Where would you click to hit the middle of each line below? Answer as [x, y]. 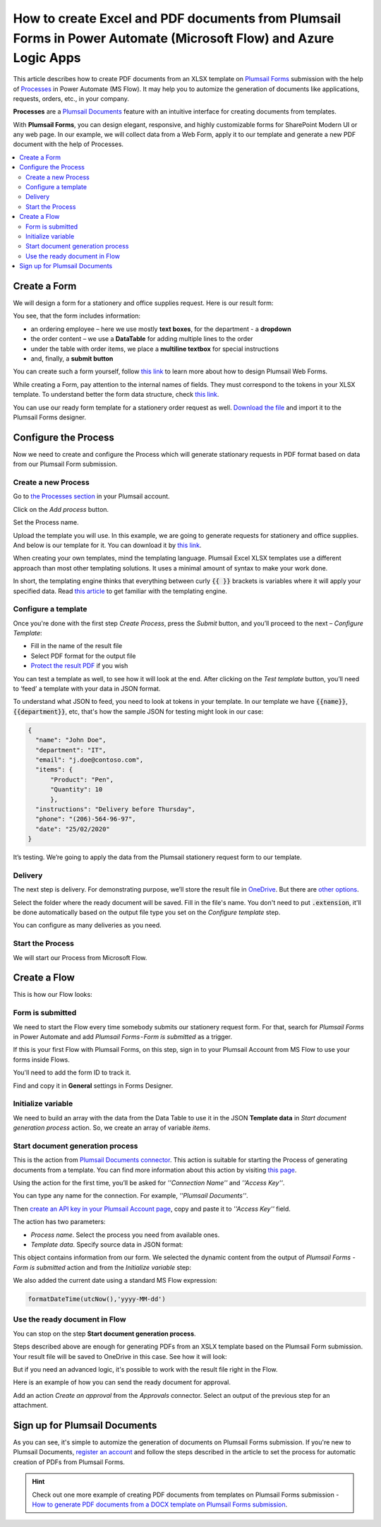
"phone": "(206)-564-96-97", [86, 819]
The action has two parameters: [59, 1222]
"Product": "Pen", [82, 779]
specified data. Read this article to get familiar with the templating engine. [120, 591]
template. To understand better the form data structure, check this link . [116, 395]
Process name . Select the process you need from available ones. [125, 1235]
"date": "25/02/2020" [73, 829]
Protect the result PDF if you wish [79, 666]
